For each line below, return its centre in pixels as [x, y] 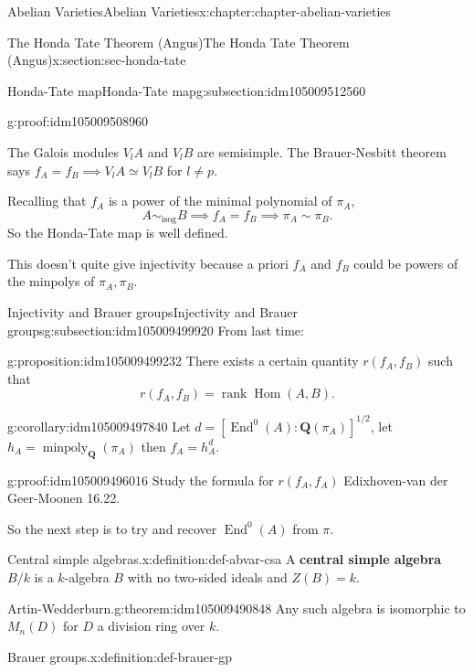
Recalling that [47, 201]
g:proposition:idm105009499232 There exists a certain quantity [183, 361]
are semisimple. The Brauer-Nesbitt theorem [322, 151]
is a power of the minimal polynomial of [220, 201]
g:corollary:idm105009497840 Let [99, 426]
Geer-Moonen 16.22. [64, 498]
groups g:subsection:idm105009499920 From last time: [156, 330]
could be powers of [406, 263]
